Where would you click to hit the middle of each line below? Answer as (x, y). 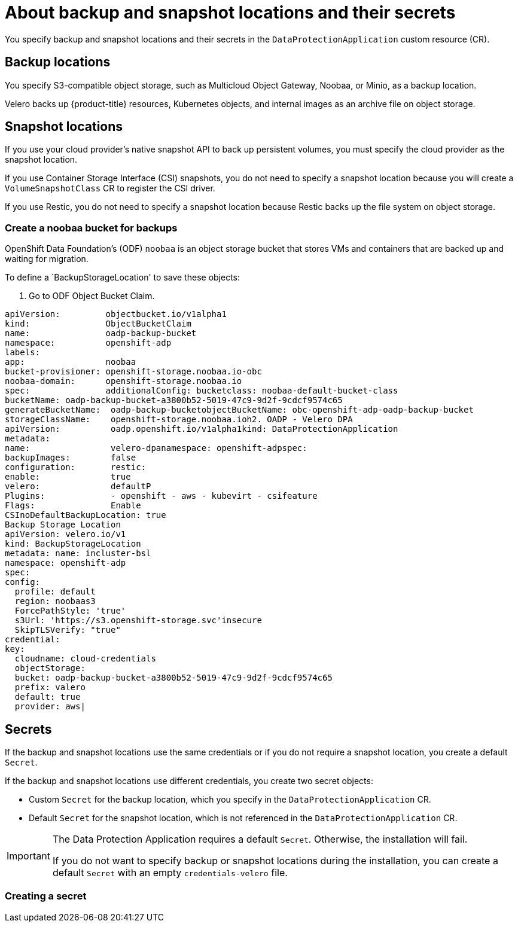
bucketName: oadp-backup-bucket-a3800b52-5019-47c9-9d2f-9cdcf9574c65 (174, 400)
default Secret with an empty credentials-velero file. (170, 873)
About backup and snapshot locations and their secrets (230, 13)
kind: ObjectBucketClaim (98, 324)
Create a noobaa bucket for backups (91, 228)
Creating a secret (46, 896)
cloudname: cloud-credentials (85, 659)
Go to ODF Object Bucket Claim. (92, 296)
